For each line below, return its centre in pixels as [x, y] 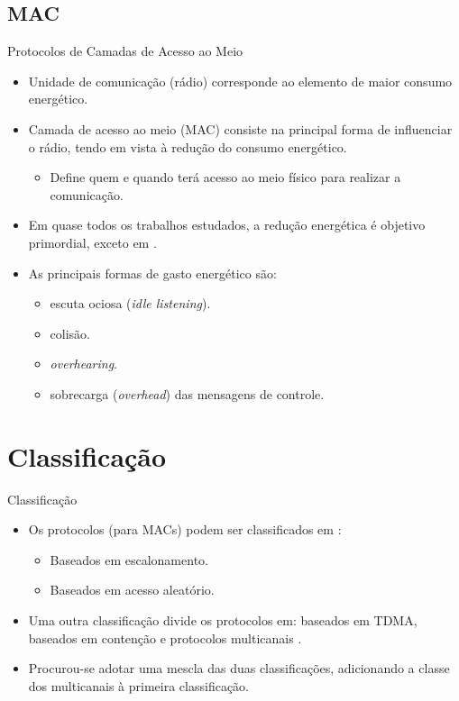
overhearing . [83, 364]
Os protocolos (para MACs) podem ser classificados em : [185, 529]
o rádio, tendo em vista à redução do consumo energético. [188, 146]
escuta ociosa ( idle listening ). [130, 303]
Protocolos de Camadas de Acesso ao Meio [125, 51]
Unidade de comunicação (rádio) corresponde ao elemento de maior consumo [240, 81]
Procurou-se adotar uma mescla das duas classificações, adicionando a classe [239, 668]
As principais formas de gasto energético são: [152, 273]
